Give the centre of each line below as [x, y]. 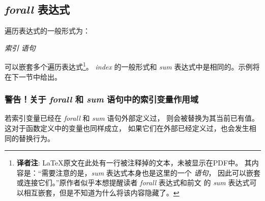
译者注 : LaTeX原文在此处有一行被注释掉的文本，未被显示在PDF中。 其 [134, 163]
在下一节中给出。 [33, 76]
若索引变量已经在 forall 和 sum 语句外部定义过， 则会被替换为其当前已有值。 [132, 118]
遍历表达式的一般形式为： [47, 31]
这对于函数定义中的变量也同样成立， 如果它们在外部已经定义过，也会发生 [127, 128]
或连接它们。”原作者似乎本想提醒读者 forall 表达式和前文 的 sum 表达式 [133, 182]
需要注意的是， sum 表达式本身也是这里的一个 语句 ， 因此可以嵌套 [151, 172]
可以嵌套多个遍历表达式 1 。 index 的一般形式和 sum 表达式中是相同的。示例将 [132, 66]
